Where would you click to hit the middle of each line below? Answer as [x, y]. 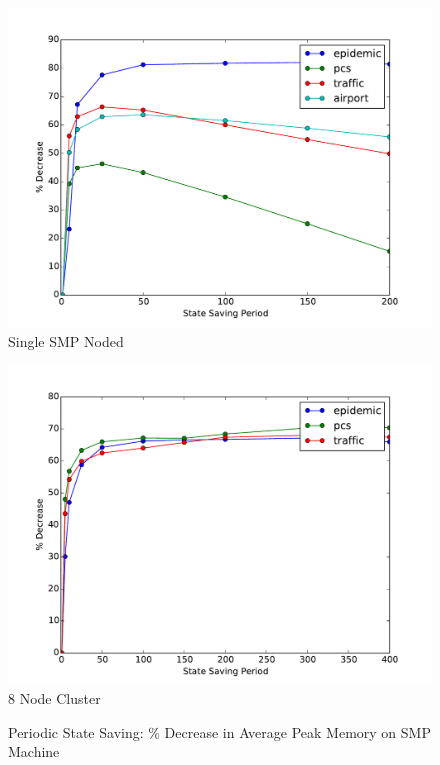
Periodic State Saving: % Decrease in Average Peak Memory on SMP [219, 731]
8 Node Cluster [54, 698]
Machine [34, 751]
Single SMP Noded [66, 340]
